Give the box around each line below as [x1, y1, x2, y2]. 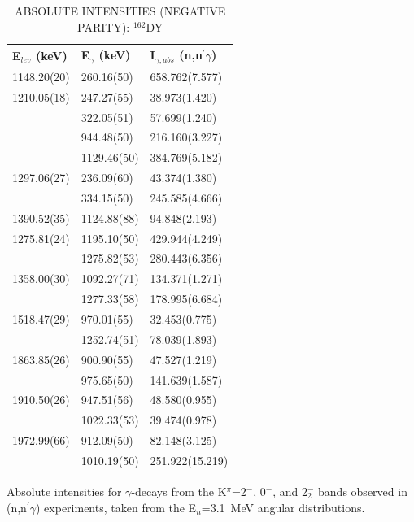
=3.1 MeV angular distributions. [201, 498, 365, 515]
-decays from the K [131, 483, 227, 500]
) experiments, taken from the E [36, 498, 197, 515]
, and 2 [272, 483, 307, 500]
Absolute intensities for [7, 483, 122, 500]
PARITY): [77, 18, 130, 35]
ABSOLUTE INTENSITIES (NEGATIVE [14, 2, 226, 19]
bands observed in [318, 483, 407, 500]
